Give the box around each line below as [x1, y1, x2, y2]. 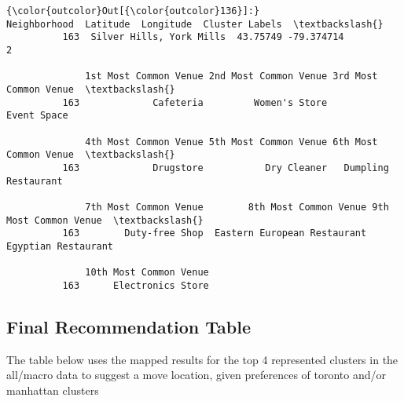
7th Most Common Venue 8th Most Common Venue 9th [85, 201, 389, 213]
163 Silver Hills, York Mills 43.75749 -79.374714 [62, 31, 344, 43]
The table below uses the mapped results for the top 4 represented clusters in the [6, 351, 398, 367]
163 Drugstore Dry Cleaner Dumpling [62, 162, 389, 173]
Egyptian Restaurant [6, 240, 114, 252]
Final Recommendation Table [6, 314, 252, 338]
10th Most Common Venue [85, 267, 209, 279]
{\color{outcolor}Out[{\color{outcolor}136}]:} [6, 5, 260, 16]
